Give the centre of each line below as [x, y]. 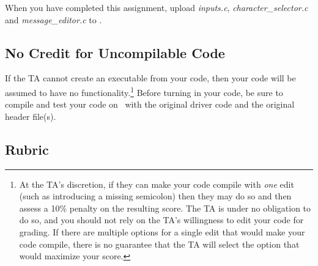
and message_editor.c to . [54, 19]
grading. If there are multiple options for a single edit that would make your [162, 232]
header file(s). [31, 116]
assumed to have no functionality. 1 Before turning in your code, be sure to [144, 91]
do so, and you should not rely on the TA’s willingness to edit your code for [161, 220]
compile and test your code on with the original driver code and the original [150, 104]
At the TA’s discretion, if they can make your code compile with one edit [157, 184]
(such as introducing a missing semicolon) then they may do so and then [155, 196]
